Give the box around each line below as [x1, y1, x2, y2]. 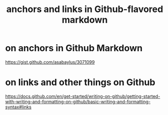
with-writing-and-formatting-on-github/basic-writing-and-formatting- [5, 98, 151, 104]
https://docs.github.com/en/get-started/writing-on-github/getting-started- [5, 93, 160, 99]
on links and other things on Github [5, 77, 155, 88]
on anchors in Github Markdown [5, 43, 143, 54]
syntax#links [5, 104, 32, 110]
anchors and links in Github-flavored [6, 4, 163, 15]
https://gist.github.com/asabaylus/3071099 [5, 59, 95, 65]
